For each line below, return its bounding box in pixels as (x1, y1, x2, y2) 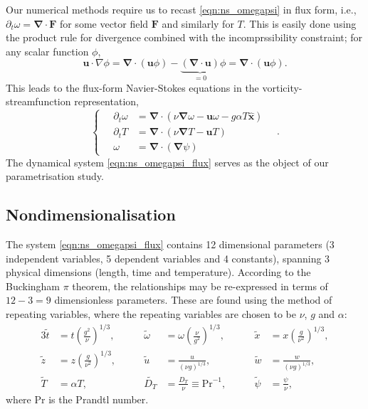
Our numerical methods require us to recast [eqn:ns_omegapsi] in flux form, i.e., (6, 2, 357, 16)
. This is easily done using (243, 16, 357, 31)
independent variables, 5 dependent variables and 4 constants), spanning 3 (6, 250, 330, 265)
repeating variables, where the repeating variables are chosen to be (6, 306, 297, 321)
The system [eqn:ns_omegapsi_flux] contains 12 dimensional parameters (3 (6, 236, 335, 251)
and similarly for (162, 16, 234, 31)
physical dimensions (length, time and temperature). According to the (6, 265, 311, 280)
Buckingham (6, 278, 61, 293)
